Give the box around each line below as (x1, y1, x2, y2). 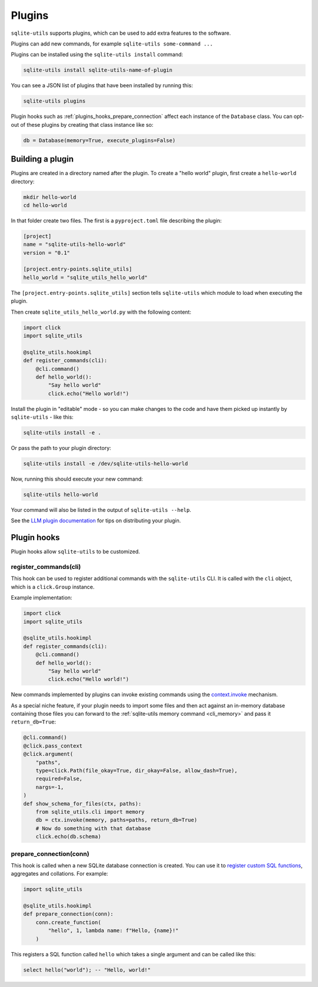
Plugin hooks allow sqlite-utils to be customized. (11, 548, 141, 555)
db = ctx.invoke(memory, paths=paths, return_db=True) (35, 817, 197, 824)
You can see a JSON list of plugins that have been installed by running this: (11, 82, 193, 89)
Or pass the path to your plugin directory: (11, 445, 111, 452)
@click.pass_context (23, 742, 82, 749)
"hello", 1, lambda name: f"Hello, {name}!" (48, 927, 179, 934)
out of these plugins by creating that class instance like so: (11, 121, 154, 128)
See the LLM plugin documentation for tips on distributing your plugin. (11, 517, 181, 524)
